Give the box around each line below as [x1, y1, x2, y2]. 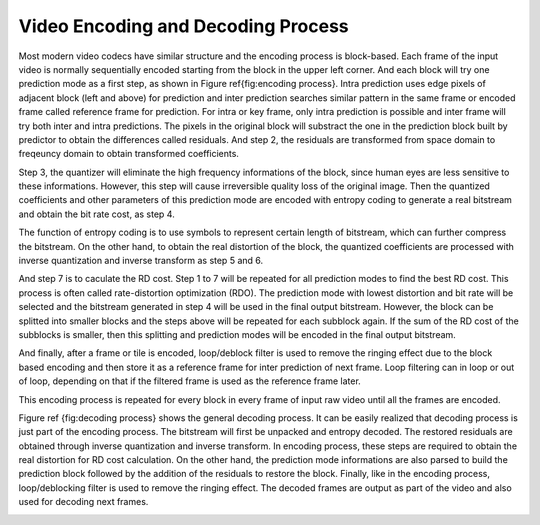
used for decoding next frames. [18, 496, 149, 508]
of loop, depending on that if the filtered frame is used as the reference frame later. [18, 375, 362, 387]
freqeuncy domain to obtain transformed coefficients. [18, 148, 240, 160]
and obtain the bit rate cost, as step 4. [18, 208, 175, 220]
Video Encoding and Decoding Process [18, 15, 349, 37]
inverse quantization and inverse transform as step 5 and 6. [18, 255, 264, 267]
